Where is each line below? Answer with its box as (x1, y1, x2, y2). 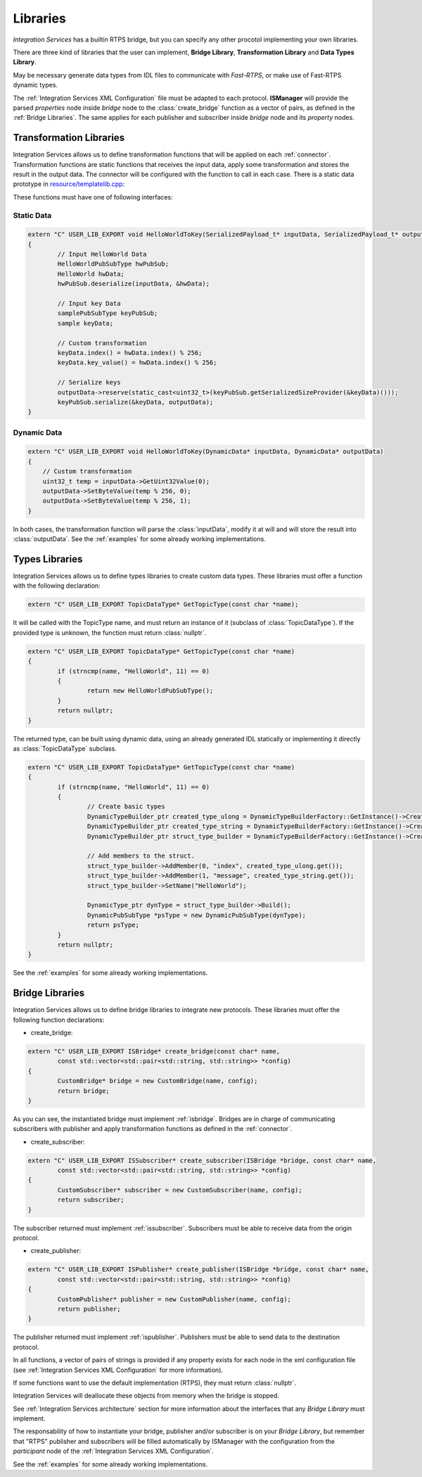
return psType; (87, 921, 140, 929)
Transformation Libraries (13, 132, 125, 144)
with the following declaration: (13, 581, 101, 590)
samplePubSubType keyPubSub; (57, 309, 158, 317)
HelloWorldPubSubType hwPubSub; (57, 260, 169, 268)
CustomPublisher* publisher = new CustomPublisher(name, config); (57, 1295, 292, 1303)
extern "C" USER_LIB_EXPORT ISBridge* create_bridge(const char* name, (27, 1047, 281, 1055)
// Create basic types (87, 803, 165, 810)
